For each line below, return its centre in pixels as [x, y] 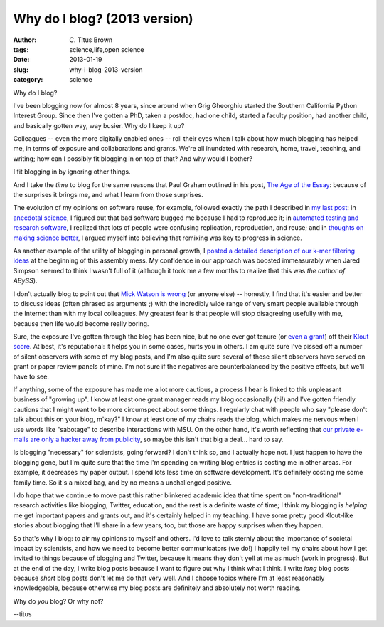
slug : [21, 69]
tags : [21, 49]
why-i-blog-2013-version [106, 69]
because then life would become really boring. [81, 323]
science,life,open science [107, 49]
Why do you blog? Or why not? [58, 601]
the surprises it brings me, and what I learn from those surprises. [108, 195]
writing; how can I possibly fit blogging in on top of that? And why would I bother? [133, 158]
